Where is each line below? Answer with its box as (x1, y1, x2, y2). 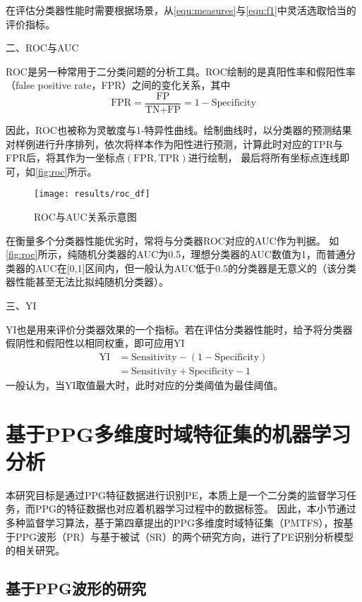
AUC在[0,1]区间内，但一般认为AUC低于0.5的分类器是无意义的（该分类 (35, 260, 356, 275)
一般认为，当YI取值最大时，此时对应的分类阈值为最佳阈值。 (6, 377, 284, 392)
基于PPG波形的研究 (6, 577, 146, 599)
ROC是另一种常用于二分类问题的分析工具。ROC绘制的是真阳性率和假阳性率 (6, 63, 356, 78)
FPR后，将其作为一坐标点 (6, 150, 125, 165)
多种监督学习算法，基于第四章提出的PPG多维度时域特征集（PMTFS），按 (6, 515, 344, 529)
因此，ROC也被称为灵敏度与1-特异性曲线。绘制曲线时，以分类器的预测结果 (6, 123, 352, 137)
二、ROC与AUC (6, 40, 79, 55)
